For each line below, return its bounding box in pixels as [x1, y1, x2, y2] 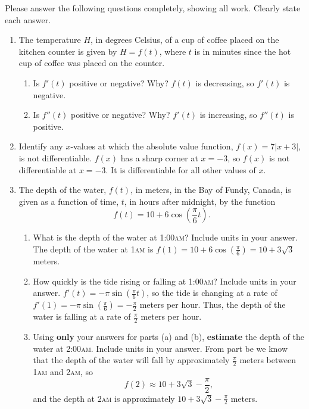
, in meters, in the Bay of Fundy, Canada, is [130, 183, 291, 196]
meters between [239, 354, 296, 366]
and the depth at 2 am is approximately [33, 392, 175, 404]
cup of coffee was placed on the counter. [18, 57, 165, 69]
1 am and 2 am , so [33, 365, 93, 377]
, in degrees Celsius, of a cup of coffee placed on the [90, 33, 279, 46]
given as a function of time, [18, 195, 119, 207]
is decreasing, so [195, 76, 254, 89]
